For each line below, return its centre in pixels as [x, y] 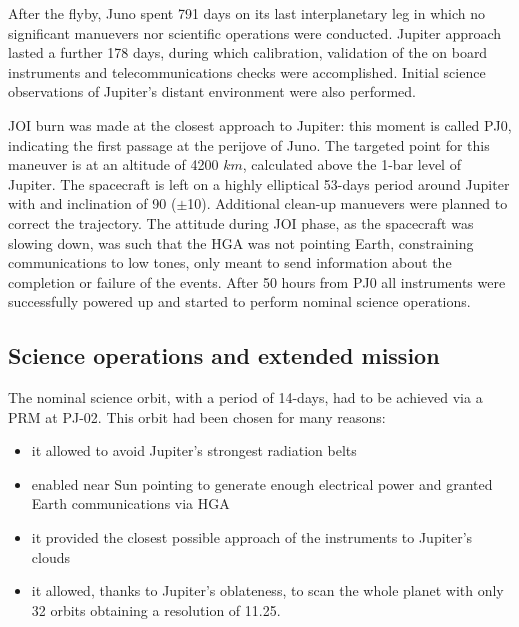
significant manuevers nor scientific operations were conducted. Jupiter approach [255, 32]
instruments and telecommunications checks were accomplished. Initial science [247, 71]
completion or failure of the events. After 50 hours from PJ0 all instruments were [257, 281]
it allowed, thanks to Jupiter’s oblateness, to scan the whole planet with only [267, 590]
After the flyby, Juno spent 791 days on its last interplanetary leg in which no [247, 13]
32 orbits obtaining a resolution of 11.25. [156, 609]
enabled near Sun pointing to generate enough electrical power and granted [262, 483]
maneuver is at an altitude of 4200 [113, 164]
